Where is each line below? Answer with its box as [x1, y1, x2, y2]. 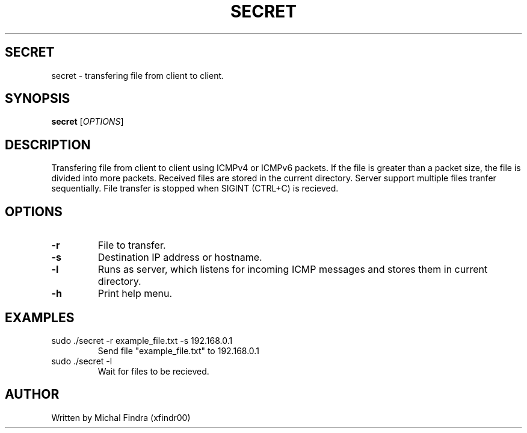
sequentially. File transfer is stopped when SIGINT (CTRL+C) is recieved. [51, 183, 339, 194]
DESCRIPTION [5, 137, 91, 152]
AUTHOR [5, 387, 60, 402]
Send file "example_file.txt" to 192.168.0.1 [97, 345, 259, 356]
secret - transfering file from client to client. [51, 70, 224, 81]
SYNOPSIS [5, 91, 70, 107]
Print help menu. [97, 287, 173, 300]
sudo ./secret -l [51, 355, 112, 366]
